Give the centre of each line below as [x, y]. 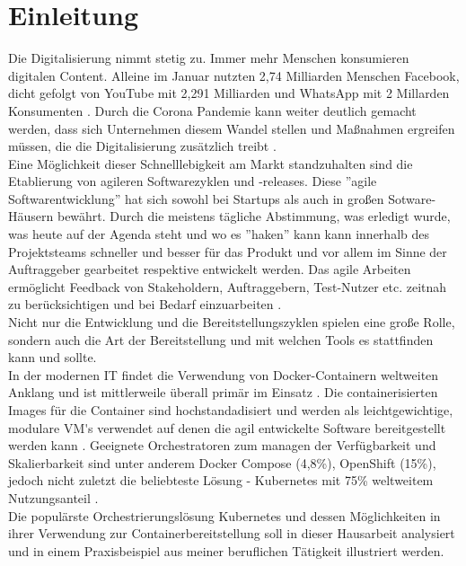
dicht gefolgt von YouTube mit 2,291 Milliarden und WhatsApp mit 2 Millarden [229, 93]
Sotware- [412, 198]
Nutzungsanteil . [53, 497]
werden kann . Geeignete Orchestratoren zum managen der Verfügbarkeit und [222, 445]
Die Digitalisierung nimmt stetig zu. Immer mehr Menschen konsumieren [209, 58]
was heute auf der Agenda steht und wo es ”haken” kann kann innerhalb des [219, 234]
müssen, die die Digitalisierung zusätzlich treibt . [142, 146]
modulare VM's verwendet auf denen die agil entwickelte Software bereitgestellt [227, 427]
